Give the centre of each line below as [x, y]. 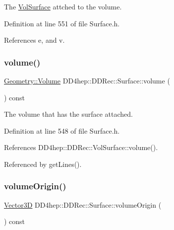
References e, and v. [34, 40]
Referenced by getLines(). [43, 164]
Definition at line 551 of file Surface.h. [62, 23]
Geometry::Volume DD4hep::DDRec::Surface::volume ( [87, 80]
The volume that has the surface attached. [68, 114]
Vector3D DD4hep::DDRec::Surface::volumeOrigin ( [83, 204]
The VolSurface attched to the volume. [63, 6]
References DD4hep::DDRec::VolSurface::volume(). [81, 147]
